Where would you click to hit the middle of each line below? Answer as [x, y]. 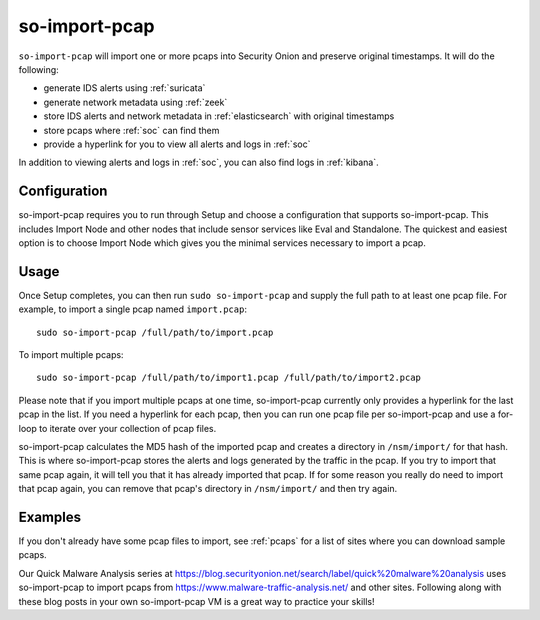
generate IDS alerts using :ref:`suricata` [124, 88]
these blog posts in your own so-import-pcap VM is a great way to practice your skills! [196, 601]
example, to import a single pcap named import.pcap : [132, 309]
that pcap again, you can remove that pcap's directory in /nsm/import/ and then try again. [208, 489]
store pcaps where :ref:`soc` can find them [131, 130]
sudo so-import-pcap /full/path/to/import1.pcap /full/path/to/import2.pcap [229, 378]
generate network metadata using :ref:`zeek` [135, 102]
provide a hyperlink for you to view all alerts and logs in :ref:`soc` [177, 144]
